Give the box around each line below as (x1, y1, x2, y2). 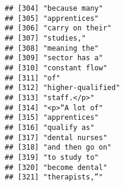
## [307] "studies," (5, 33, 86, 42)
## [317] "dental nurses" (5, 133, 107, 142)
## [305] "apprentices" (5, 14, 99, 23)
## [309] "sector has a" (5, 54, 103, 63)
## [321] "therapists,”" (5, 173, 103, 182)
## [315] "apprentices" (5, 113, 99, 122)
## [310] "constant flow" (5, 63, 107, 72)
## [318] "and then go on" (5, 143, 111, 152)
